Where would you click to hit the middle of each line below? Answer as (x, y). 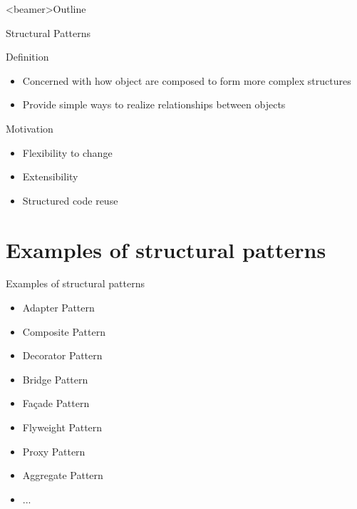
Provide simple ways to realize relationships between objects (154, 104)
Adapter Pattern (58, 308)
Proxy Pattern (54, 451)
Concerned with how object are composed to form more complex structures (187, 80)
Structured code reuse (70, 200)
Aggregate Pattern (63, 475)
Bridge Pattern (55, 379)
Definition (27, 57)
